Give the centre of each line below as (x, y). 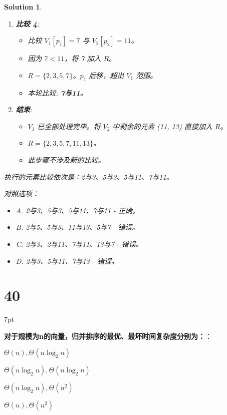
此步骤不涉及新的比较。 (66, 159)
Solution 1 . (23, 7)
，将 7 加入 (83, 58)
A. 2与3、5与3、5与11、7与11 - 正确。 (78, 210)
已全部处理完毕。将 (69, 126)
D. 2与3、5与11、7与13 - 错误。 (67, 261)
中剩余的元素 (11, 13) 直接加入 (162, 126)
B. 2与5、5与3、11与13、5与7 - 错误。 (77, 227)
